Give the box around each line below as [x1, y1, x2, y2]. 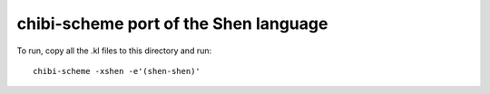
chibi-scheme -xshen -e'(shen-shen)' [33, 66, 201, 76]
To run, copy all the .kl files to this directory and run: [16, 45, 212, 56]
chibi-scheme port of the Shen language [16, 14, 328, 33]
